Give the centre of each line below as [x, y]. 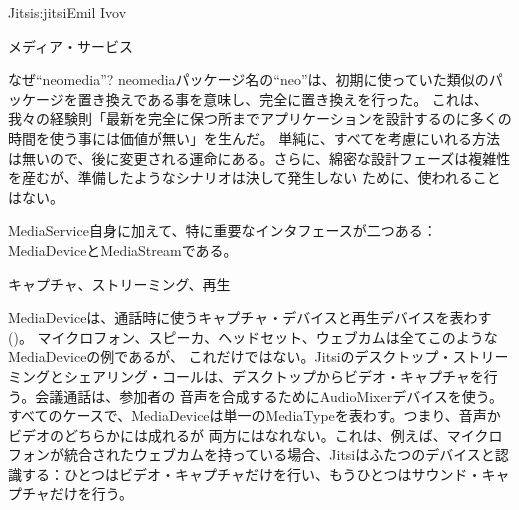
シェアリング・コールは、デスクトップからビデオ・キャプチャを [273, 375]
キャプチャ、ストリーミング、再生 [119, 283]
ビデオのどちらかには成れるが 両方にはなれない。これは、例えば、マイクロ [255, 434]
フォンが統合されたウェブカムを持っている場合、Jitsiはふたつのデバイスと [251, 454]
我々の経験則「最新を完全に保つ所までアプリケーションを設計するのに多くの [260, 118]
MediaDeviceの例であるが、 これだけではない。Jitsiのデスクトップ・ [230, 356]
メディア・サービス [71, 45]
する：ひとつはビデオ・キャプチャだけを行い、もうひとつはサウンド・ [251, 473]
